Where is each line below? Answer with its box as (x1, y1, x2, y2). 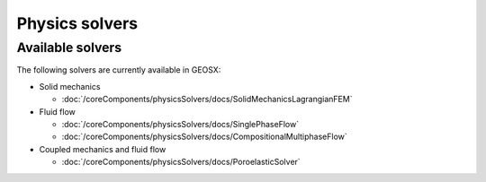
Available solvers (16, 39, 121, 56)
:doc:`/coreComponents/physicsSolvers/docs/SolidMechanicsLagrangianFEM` (61, 94, 353, 105)
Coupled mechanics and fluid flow (39, 143, 166, 154)
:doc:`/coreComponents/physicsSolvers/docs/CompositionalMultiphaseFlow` (61, 131, 348, 143)
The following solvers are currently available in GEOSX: (16, 65, 221, 75)
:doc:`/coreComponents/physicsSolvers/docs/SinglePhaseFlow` (61, 118, 300, 129)
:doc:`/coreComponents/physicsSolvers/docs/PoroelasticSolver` (61, 157, 301, 168)
